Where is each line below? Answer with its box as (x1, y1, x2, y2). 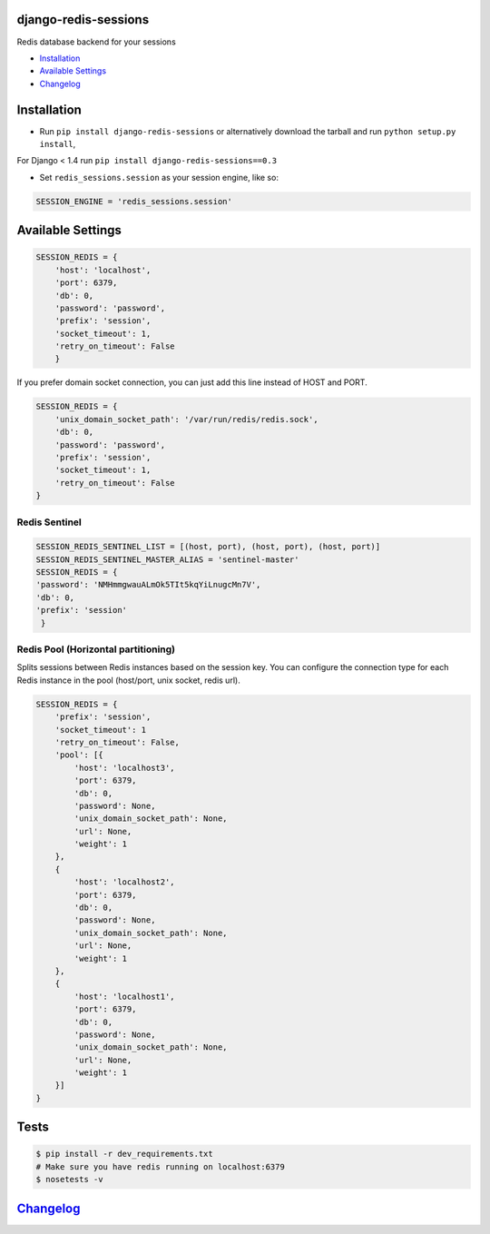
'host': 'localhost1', (73, 991, 176, 1002)
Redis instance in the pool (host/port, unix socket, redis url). (16, 675, 240, 686)
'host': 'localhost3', (73, 763, 176, 773)
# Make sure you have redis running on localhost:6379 (35, 1161, 285, 1171)
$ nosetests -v (35, 1174, 103, 1185)
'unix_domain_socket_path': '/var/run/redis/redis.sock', (54, 414, 318, 424)
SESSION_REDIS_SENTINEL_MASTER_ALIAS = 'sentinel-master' (35, 554, 299, 565)
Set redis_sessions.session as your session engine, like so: (39, 172, 279, 183)
